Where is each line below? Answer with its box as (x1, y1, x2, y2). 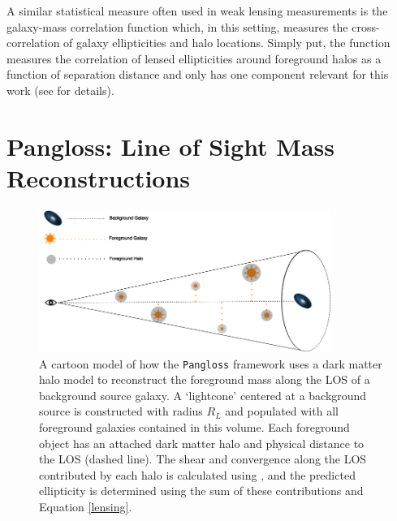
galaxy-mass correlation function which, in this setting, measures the (6, 18, 348, 35)
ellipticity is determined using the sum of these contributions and (39, 482, 364, 499)
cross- (352, 18, 380, 35)
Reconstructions (6, 161, 191, 194)
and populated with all (225, 403, 339, 420)
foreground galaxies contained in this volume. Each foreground (39, 418, 350, 435)
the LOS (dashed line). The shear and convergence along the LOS (39, 450, 367, 467)
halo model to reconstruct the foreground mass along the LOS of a (39, 371, 370, 388)
